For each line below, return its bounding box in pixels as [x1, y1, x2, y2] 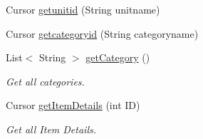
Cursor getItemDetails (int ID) [6, 98, 140, 113]
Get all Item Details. [6, 121, 97, 136]
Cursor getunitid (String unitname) [6, 2, 160, 16]
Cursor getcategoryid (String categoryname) [6, 26, 199, 41]
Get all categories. [6, 73, 85, 88]
